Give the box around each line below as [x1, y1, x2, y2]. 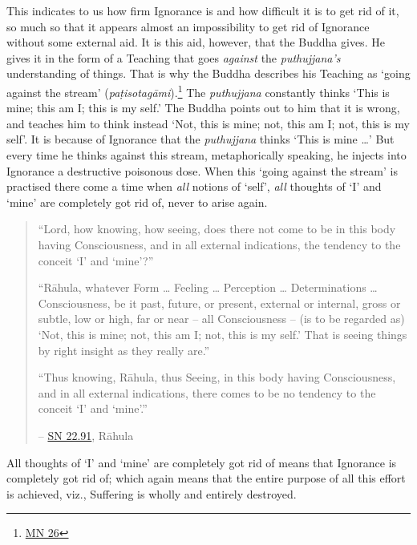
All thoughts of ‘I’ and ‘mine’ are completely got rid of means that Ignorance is [6, 454, 397, 470]
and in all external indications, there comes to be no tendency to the [38, 384, 376, 401]
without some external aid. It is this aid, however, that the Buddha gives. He [6, 34, 385, 50]
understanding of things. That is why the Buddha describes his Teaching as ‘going [6, 65, 411, 82]
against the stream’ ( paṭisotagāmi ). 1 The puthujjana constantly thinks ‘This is [6, 81, 390, 100]
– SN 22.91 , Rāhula [38, 426, 134, 443]
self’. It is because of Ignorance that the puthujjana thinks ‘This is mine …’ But [6, 131, 395, 147]
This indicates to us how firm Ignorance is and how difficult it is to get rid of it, [6, 2, 399, 18]
